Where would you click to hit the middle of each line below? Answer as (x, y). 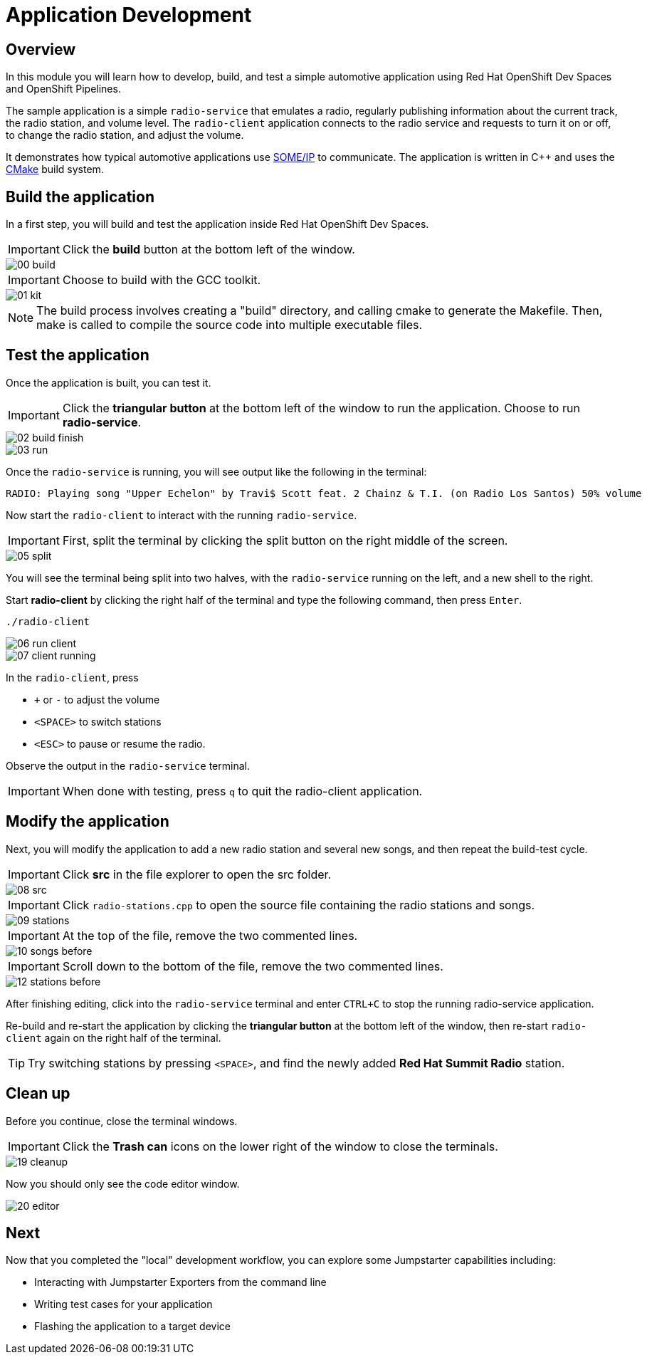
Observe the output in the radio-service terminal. (128, 765)
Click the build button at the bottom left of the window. (209, 250)
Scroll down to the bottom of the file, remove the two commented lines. (253, 966)
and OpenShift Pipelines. (63, 89)
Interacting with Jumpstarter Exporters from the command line (180, 1282)
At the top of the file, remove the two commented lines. (210, 935)
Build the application (80, 197)
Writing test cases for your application (123, 1304)
